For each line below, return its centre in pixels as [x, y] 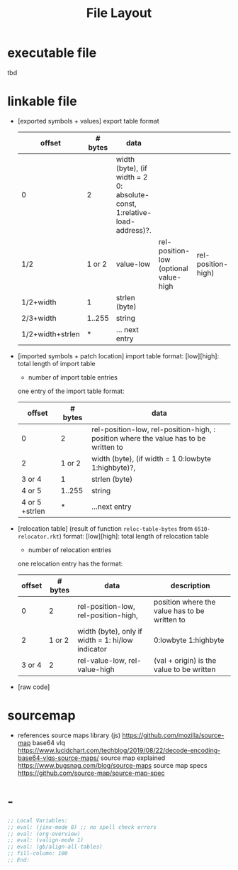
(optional [174, 268]
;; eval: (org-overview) [44, 834]
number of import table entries [73, 377]
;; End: [19, 860]
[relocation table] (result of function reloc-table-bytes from [105, 528]
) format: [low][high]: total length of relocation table [134, 536]
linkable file [42, 101]
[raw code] [34, 687]
